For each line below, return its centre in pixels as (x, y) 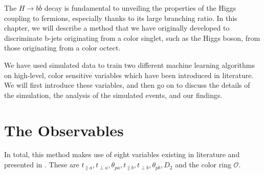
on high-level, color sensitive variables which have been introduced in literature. (129, 75)
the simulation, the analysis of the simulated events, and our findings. (113, 95)
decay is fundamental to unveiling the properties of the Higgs (140, 8)
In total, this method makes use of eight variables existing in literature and (122, 154)
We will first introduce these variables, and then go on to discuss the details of (127, 85)
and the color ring (203, 165)
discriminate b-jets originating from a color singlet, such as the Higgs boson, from (132, 37)
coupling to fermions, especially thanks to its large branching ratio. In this (121, 18)
